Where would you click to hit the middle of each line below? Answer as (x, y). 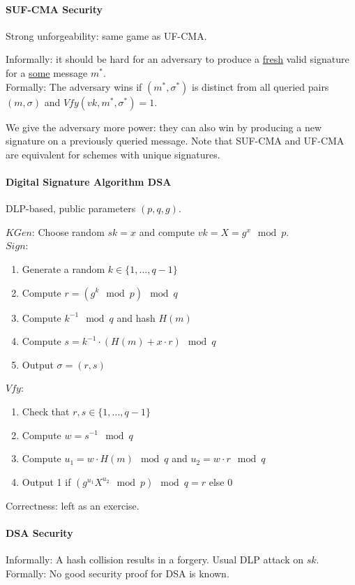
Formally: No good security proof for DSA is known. (118, 573)
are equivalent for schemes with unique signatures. (113, 154)
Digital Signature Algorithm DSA (89, 181)
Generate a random (63, 268)
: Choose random (68, 231)
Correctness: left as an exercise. (73, 505)
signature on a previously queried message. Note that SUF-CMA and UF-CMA (175, 141)
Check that (46, 411)
